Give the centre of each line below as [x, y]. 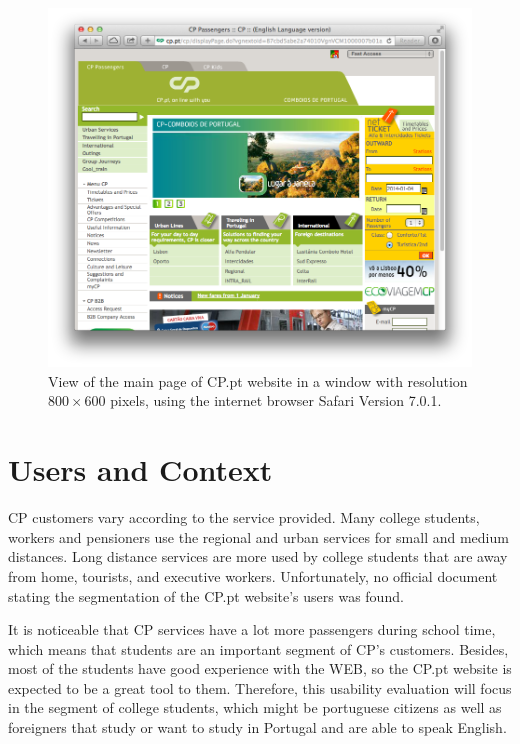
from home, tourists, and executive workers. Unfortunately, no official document [253, 575]
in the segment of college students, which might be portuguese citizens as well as [255, 707]
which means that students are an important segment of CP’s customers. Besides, [258, 648]
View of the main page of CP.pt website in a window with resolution [258, 380]
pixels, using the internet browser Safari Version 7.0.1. [276, 400]
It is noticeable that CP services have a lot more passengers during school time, [252, 629]
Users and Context [140, 469]
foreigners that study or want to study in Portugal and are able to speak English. [257, 727]
